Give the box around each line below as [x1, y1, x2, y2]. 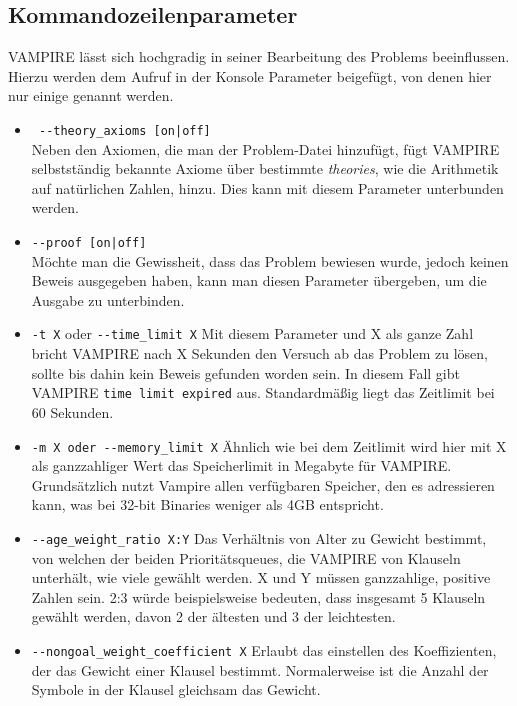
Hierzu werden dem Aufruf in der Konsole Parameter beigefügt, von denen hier [8, 65, 492, 86]
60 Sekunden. [31, 401, 114, 422]
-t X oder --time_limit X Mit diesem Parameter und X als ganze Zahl [31, 323, 474, 344]
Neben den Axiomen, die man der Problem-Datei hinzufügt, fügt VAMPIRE [31, 138, 500, 159]
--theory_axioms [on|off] [38, 123, 211, 138]
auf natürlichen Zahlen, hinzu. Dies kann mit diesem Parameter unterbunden [31, 177, 504, 198]
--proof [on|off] [31, 236, 147, 251]
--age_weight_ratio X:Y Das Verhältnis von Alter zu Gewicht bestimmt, [31, 527, 487, 548]
